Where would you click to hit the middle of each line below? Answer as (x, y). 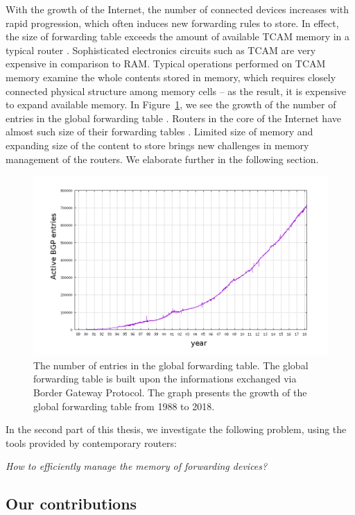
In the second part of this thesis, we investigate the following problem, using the (176, 429)
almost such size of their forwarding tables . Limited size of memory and (159, 132)
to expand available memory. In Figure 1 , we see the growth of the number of (171, 104)
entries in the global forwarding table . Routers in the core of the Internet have (173, 118)
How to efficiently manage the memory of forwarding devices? (137, 466)
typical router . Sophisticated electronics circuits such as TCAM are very (161, 50)
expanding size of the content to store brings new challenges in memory (157, 145)
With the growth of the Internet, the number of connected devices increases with (177, 9)
